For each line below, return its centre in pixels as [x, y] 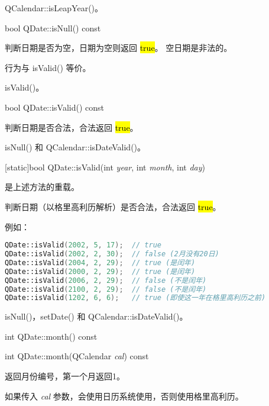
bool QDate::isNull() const [53, 28]
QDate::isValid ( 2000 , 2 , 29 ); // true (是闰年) [100, 271]
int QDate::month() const [51, 336]
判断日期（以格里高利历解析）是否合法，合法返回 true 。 [113, 206]
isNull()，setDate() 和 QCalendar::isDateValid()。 [96, 316]
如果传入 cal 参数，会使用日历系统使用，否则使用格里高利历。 [124, 396]
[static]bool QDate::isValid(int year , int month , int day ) [105, 167]
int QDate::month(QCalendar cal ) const [77, 356]
